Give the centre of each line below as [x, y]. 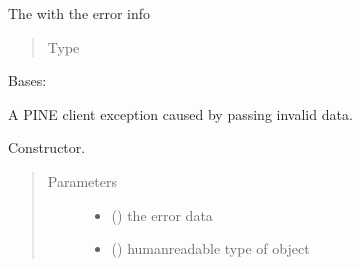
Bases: [27, 80]
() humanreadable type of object [210, 248]
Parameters [82, 180]
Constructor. [47, 147]
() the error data [162, 214]
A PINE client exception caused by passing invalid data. [180, 113]
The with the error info [79, 13]
